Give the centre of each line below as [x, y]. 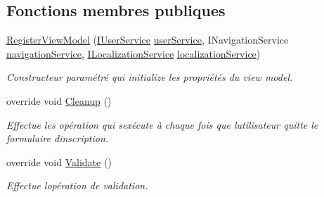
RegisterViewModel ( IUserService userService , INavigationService [148, 40]
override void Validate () [59, 161]
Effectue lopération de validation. [77, 185]
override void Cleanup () [59, 100]
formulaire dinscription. [58, 138]
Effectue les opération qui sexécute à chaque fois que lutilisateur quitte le [162, 124]
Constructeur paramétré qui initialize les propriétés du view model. [150, 77]
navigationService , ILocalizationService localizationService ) [134, 53]
